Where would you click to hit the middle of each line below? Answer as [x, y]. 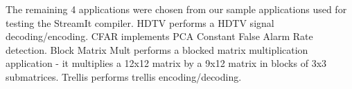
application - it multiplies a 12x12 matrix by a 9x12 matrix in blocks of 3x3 [166, 63]
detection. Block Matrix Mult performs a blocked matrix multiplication [157, 49]
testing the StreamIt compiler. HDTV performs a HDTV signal [140, 22]
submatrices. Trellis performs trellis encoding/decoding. [124, 76]
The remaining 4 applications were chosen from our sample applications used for [176, 9]
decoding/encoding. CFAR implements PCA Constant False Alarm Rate [159, 36]
